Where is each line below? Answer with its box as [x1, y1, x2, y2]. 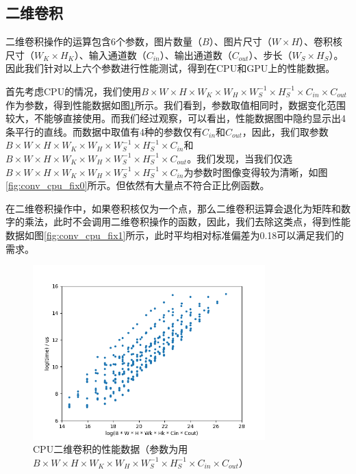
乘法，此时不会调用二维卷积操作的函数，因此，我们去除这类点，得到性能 [24, 214, 351, 229]
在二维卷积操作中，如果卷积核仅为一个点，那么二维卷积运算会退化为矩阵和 [5, 201, 341, 215]
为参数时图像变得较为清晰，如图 [183, 164, 328, 179]
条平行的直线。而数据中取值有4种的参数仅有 [5, 124, 202, 138]
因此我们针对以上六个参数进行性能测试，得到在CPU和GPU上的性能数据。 [5, 61, 335, 75]
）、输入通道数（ [74, 47, 147, 62]
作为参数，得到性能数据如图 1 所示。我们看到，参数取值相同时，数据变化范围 [5, 97, 346, 112]
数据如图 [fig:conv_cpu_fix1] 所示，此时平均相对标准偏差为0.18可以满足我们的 [5, 227, 344, 242]
